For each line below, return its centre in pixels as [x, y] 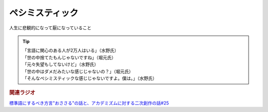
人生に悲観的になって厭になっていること [50, 28]
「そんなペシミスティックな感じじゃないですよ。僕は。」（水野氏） [90, 78]
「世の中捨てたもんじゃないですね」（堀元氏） [69, 57]
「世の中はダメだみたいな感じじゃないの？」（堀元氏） [78, 71]
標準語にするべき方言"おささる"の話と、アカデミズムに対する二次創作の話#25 [89, 103]
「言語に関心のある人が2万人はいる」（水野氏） [71, 51]
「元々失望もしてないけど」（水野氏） [61, 64]
